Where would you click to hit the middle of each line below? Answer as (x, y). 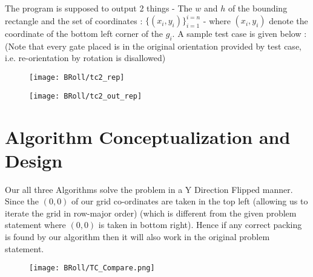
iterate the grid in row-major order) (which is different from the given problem (151, 213)
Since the (22, 201)
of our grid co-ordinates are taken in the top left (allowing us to (190, 201)
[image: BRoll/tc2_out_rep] (86, 96)
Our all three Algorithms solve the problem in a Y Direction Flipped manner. (149, 189)
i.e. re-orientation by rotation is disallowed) (85, 58)
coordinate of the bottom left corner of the (84, 34)
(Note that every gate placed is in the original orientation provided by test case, (153, 46)
